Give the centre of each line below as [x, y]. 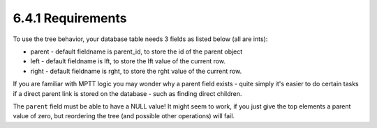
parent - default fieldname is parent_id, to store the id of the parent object [136, 51]
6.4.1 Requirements [70, 18]
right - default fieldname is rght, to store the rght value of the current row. [136, 71]
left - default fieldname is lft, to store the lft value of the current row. [128, 61]
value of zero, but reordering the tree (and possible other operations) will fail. [124, 116]
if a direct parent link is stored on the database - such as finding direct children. [127, 93]
